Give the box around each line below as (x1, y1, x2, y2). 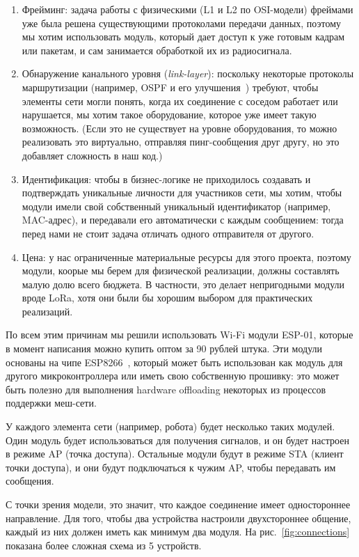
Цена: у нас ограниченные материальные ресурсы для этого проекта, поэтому (22, 249, 351, 264)
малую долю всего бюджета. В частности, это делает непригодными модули (22, 276, 345, 291)
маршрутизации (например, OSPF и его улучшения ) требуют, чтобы (22, 79, 319, 94)
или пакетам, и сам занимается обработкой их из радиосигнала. (22, 42, 292, 57)
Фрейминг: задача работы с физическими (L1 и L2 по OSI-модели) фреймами (22, 2, 353, 16)
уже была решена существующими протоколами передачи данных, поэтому (22, 15, 342, 30)
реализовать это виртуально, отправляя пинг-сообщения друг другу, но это (22, 134, 340, 149)
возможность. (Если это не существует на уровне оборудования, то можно (22, 120, 337, 135)
